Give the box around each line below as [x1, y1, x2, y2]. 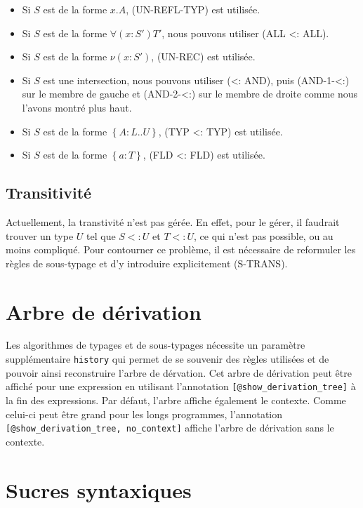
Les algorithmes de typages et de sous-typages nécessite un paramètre [6, 337, 305, 352]
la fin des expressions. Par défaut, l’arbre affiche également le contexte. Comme [6, 392, 346, 407]
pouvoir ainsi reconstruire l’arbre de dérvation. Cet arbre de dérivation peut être [6, 365, 352, 380]
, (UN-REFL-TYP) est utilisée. [126, 2, 260, 16]
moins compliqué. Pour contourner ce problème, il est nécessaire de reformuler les [6, 242, 356, 257]
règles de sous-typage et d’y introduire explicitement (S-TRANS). [6, 255, 288, 270]
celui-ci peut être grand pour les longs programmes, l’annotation [6, 406, 283, 421]
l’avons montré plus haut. [22, 100, 132, 114]
